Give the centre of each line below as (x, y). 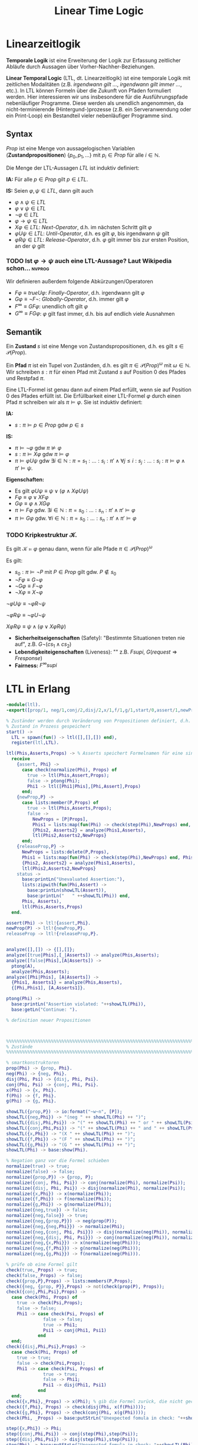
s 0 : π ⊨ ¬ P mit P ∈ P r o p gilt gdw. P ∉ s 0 (65, 573)
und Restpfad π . (26, 378)
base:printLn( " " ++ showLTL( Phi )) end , (79, 896)
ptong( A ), (23, 966)
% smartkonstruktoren (33, 1063)
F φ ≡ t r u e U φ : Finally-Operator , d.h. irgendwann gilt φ (80, 292)
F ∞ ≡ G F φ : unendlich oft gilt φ (51, 306)
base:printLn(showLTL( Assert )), (67, 890)
